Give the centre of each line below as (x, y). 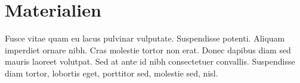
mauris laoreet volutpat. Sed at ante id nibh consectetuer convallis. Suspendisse (150, 61)
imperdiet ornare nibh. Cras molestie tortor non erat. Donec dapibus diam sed (148, 50)
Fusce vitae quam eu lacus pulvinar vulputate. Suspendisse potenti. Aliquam (145, 38)
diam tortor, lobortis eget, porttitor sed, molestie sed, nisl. (112, 73)
